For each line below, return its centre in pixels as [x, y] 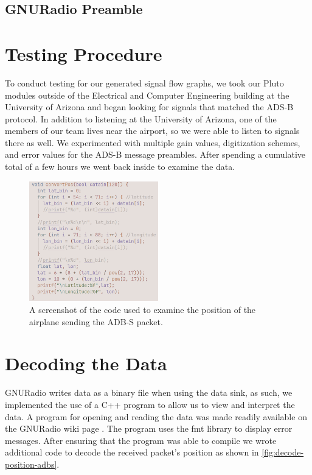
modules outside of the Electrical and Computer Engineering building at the [147, 95]
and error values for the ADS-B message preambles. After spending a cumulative [155, 154]
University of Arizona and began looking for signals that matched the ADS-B [149, 107]
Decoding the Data [86, 363]
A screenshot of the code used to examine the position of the [143, 310]
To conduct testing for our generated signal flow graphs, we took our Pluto [144, 83]
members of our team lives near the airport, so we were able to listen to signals [152, 131]
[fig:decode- [283, 452]
